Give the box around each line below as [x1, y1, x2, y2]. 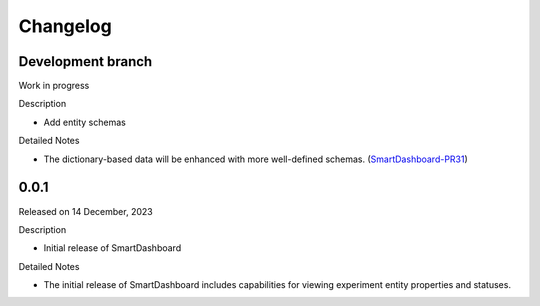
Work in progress [18, 80, 90, 92]
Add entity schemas [43, 116, 127, 128]
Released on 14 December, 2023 [18, 205, 154, 217]
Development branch [18, 53, 153, 70]
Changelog [18, 15, 112, 37]
